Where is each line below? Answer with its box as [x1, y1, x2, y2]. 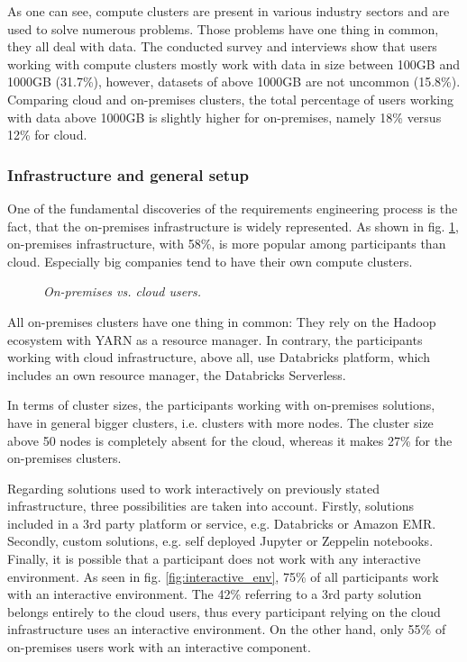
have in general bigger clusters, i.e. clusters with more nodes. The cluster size [7, 413, 434, 431]
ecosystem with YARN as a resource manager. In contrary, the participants [7, 330, 423, 349]
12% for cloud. [7, 125, 87, 144]
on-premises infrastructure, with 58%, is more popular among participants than [7, 234, 446, 253]
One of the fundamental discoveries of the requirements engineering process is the [7, 198, 458, 217]
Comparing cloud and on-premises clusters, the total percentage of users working [7, 89, 453, 108]
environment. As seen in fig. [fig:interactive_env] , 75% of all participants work [7, 567, 439, 585]
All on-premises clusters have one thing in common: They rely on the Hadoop [7, 312, 436, 331]
